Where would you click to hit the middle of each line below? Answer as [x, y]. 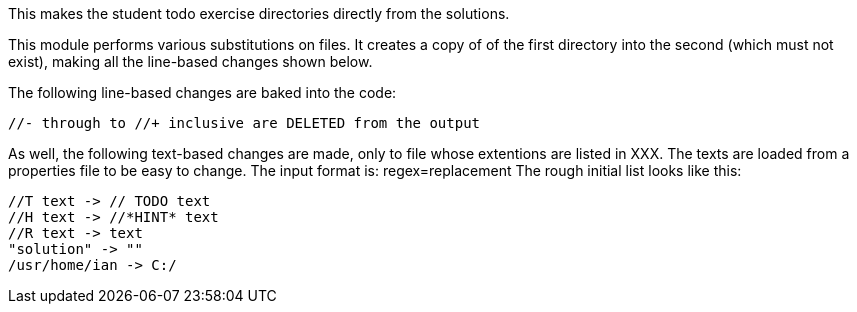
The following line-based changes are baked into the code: [202, 92]
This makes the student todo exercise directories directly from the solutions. [259, 13]
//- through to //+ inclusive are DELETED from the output [244, 123]
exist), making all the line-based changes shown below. [190, 61]
